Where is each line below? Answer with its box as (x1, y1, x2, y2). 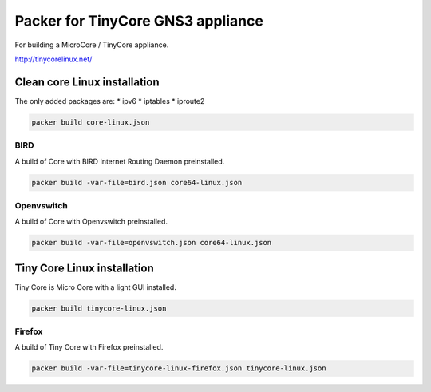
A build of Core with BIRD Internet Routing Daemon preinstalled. (14, 156, 225, 166)
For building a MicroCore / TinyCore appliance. (14, 40, 169, 49)
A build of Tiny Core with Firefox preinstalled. (14, 343, 164, 352)
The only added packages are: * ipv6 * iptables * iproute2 (14, 96, 205, 105)
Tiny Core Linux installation (14, 261, 155, 275)
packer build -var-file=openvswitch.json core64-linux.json (31, 238, 272, 247)
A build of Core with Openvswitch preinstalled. (14, 216, 168, 227)
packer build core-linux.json (31, 117, 150, 127)
